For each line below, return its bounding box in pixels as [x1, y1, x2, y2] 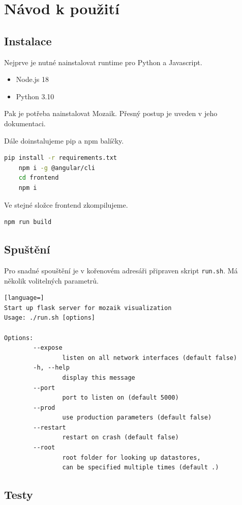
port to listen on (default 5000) [62, 394, 179, 402]
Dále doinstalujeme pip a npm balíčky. [4, 135, 124, 146]
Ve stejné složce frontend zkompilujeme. [4, 199, 128, 210]
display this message [62, 374, 135, 381]
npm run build [4, 218, 52, 226]
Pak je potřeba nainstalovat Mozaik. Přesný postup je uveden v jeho [4, 108, 218, 119]
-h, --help [33, 364, 70, 372]
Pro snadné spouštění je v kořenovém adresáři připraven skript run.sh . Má [4, 265, 238, 275]
